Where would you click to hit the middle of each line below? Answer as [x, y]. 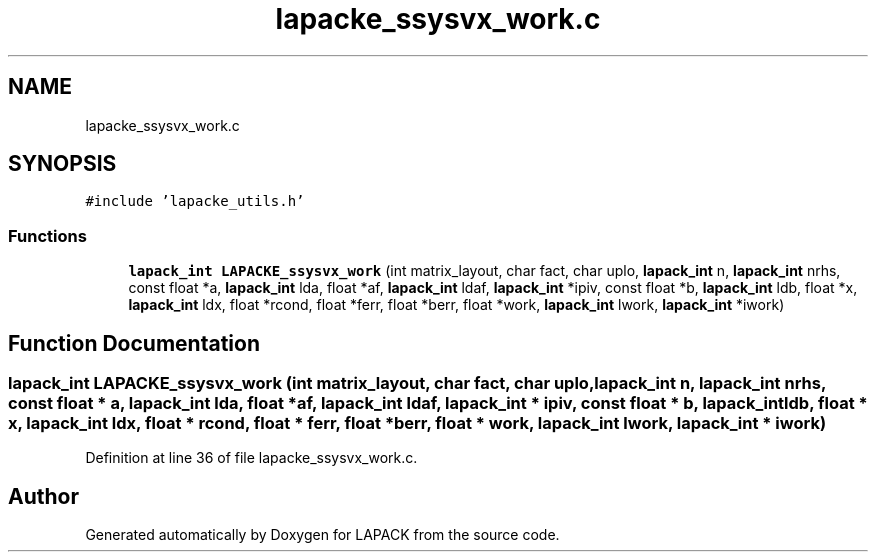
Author [43, 496]
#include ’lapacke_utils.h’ [195, 201]
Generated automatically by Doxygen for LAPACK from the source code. [322, 535]
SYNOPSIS [62, 164]
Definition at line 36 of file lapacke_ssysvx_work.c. [251, 458]
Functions [47, 235]
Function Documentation [134, 343]
